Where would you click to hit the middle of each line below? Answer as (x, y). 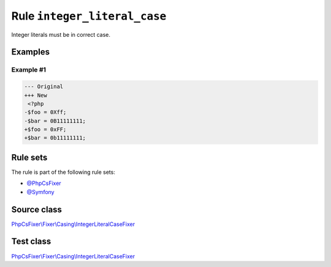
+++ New (36, 95)
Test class (31, 242)
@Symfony (40, 192)
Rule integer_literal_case (89, 16)
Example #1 (29, 70)
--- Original (44, 87)
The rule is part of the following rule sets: (63, 172)
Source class (37, 209)
